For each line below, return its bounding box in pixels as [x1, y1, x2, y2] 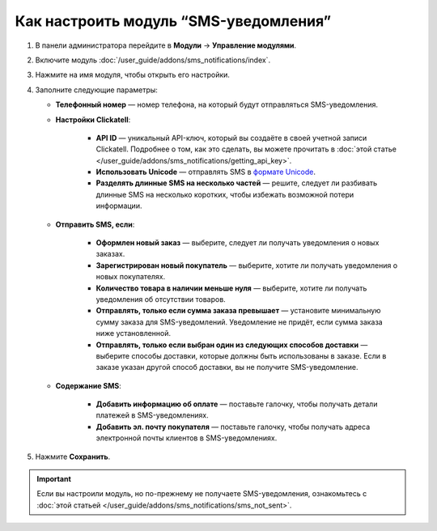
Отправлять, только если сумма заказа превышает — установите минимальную [95, 306, 381, 316]
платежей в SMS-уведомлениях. [95, 410, 210, 420]
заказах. [95, 249, 125, 259]
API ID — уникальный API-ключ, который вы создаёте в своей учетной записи [95, 133, 367, 142]
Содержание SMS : [55, 380, 121, 390]
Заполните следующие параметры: [35, 85, 158, 95]
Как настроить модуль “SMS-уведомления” [15, 12, 332, 30]
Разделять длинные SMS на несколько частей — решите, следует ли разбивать [95, 178, 378, 188]
